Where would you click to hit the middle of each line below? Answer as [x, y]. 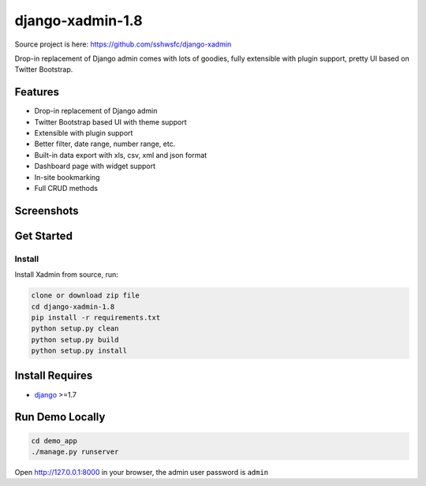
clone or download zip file [85, 295]
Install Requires [54, 376]
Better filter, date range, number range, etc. [105, 144]
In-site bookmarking [67, 177]
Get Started [43, 236]
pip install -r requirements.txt [96, 317]
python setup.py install [79, 351]
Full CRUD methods [66, 188]
